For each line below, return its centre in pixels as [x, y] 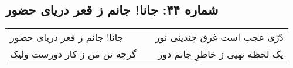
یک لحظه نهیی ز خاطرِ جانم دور [221, 54]
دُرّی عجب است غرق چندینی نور [219, 37]
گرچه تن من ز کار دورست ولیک [73, 54]
